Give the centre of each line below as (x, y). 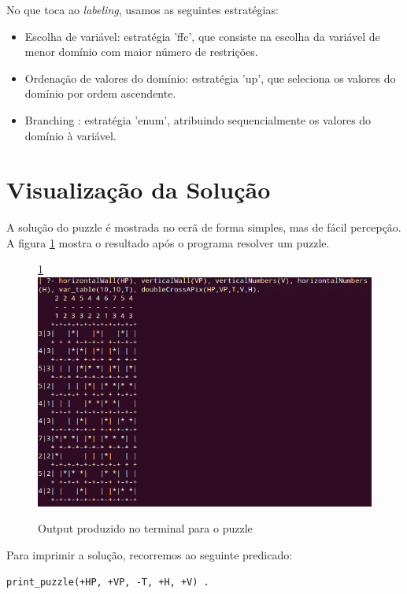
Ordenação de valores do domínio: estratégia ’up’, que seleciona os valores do (210, 78)
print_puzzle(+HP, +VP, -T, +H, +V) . (108, 582)
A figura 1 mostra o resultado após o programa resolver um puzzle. (168, 242)
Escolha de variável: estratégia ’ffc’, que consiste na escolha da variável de (202, 36)
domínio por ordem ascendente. (100, 93)
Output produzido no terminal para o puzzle (145, 528)
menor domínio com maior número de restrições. (141, 52)
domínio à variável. (70, 135)
